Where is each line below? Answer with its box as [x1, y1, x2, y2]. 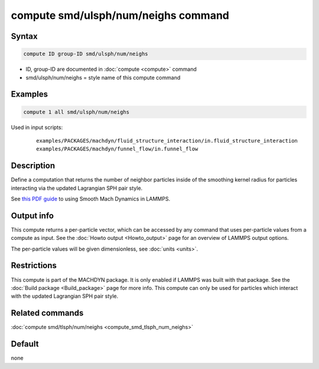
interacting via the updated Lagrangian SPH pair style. [11, 185, 143, 192]
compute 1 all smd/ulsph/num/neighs [23, 108, 130, 115]
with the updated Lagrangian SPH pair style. [11, 292, 119, 300]
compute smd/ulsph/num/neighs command [11, 9, 230, 22]
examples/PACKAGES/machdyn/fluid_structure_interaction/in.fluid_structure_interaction [36, 137, 298, 144]
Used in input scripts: [11, 124, 63, 131]
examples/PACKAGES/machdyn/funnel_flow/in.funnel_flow [36, 146, 198, 153]
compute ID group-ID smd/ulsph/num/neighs [23, 51, 148, 57]
